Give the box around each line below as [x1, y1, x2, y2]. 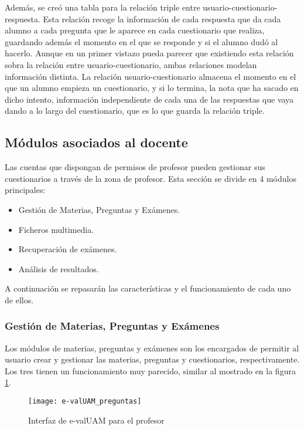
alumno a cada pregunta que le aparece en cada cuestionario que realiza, [5, 24, 265, 36]
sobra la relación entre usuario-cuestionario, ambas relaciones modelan [5, 58, 257, 70]
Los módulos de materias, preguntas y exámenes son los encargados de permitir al [5, 341, 299, 354]
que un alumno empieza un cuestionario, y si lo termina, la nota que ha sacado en [5, 82, 299, 94]
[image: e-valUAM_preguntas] [28, 397, 142, 406]
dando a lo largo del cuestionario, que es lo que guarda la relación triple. [5, 104, 265, 117]
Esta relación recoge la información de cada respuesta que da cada [43, 12, 281, 25]
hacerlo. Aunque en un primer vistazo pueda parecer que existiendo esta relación [5, 47, 294, 59]
